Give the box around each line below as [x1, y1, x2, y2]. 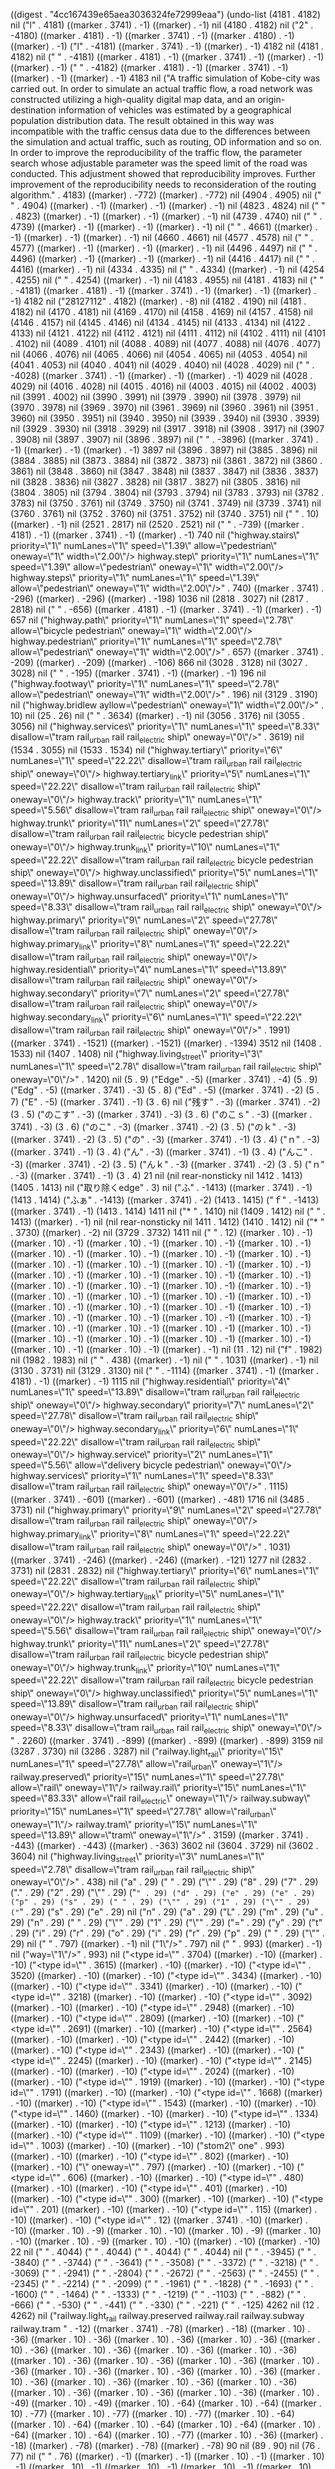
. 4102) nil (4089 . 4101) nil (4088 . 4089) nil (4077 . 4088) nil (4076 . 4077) [10, 338, 322, 349]
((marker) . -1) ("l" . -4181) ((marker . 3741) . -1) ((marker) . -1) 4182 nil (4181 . [10, 40, 324, 52]
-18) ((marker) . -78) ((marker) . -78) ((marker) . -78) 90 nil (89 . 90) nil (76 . [10, 2440, 321, 2452]
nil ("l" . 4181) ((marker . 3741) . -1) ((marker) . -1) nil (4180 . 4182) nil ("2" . [10, 19, 314, 31]
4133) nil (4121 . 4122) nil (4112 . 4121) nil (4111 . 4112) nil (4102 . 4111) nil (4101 [10, 327, 326, 339]
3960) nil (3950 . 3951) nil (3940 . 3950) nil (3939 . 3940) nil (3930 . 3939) [10, 412, 320, 424]
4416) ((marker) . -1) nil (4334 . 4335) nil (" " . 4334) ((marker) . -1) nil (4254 [10, 264, 325, 275]
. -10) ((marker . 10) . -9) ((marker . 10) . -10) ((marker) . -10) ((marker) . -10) [10, 2235, 321, 2248]
